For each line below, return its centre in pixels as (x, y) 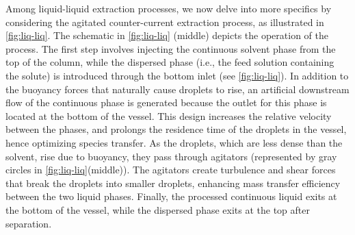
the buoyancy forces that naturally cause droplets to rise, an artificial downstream (177, 89)
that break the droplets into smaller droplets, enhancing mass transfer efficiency (173, 183)
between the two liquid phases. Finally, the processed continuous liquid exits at (171, 196)
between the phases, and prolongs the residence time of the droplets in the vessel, (176, 129)
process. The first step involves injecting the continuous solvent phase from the (171, 48)
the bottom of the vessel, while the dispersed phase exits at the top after (158, 209)
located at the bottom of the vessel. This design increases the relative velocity (169, 115)
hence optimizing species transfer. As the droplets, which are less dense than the (174, 142)
